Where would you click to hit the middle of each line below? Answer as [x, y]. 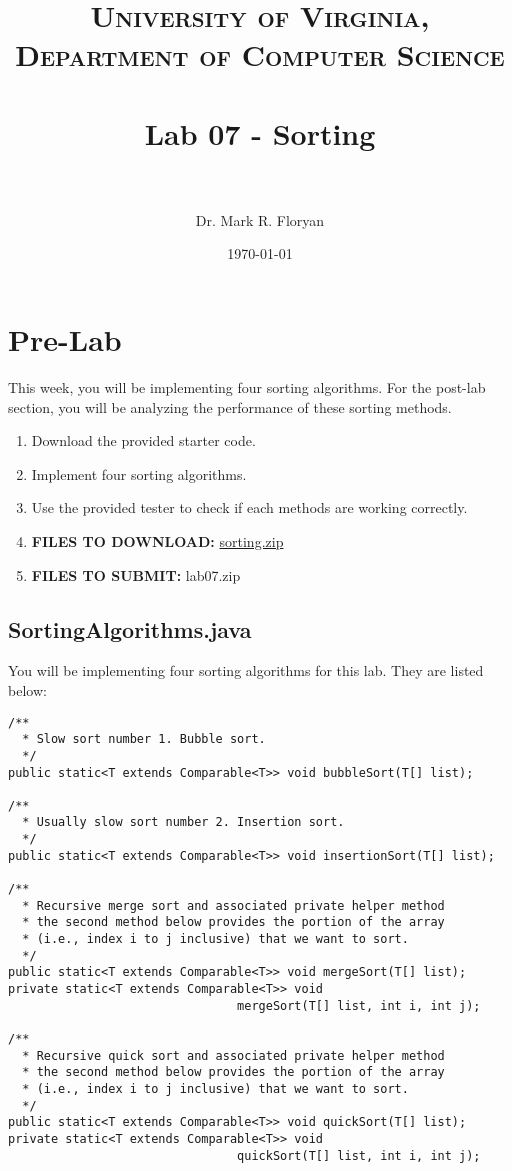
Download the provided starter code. [143, 440]
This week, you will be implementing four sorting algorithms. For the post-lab [247, 387]
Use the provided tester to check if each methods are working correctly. [249, 507]
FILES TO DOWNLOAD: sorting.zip [157, 540]
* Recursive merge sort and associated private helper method [233, 905]
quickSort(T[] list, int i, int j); [359, 1155]
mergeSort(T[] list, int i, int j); [359, 1005]
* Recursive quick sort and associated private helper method [233, 1055]
